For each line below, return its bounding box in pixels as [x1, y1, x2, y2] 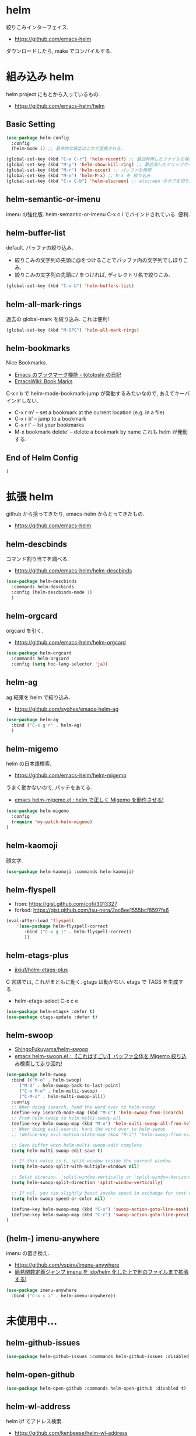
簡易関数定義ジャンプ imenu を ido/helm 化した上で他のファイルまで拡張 [14, 1268, 189, 1275]
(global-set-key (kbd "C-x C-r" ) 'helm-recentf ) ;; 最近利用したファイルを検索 [6, 156, 194, 162]
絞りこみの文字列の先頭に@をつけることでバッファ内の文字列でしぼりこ [14, 257, 188, 264]
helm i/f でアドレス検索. [6, 1418, 63, 1425]
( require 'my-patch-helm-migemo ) [11, 819, 93, 825]
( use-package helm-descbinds [6, 578, 77, 585]
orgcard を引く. [6, 627, 44, 635]
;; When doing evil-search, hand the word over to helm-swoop [11, 1126, 166, 1132]
